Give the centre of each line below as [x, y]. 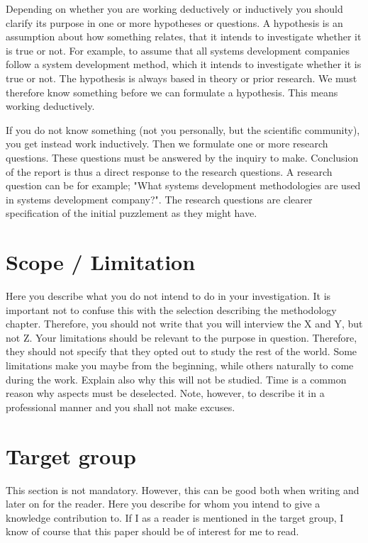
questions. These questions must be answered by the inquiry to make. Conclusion [182, 157]
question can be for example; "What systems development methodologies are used [183, 185]
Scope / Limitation [101, 262]
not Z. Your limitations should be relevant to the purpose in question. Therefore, [182, 337]
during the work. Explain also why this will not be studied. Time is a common [176, 379]
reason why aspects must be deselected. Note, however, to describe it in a [165, 393]
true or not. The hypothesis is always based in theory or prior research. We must [182, 78]
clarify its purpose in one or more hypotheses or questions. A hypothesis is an [174, 22]
